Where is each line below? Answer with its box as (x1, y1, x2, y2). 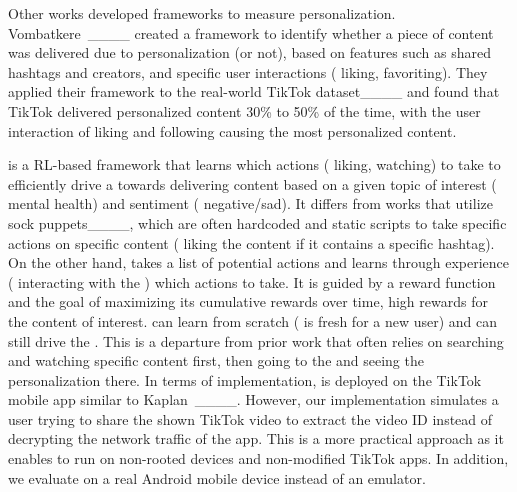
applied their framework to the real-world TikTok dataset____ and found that (8, 81, 500, 102)
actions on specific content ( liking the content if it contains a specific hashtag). (8, 232, 495, 253)
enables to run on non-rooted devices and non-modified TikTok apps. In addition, (8, 448, 509, 469)
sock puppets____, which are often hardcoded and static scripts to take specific (8, 212, 507, 233)
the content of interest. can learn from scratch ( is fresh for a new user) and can (8, 310, 498, 331)
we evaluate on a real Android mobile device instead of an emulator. (8, 467, 426, 488)
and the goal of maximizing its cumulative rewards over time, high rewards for (8, 291, 488, 312)
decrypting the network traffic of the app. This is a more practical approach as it (8, 428, 504, 449)
